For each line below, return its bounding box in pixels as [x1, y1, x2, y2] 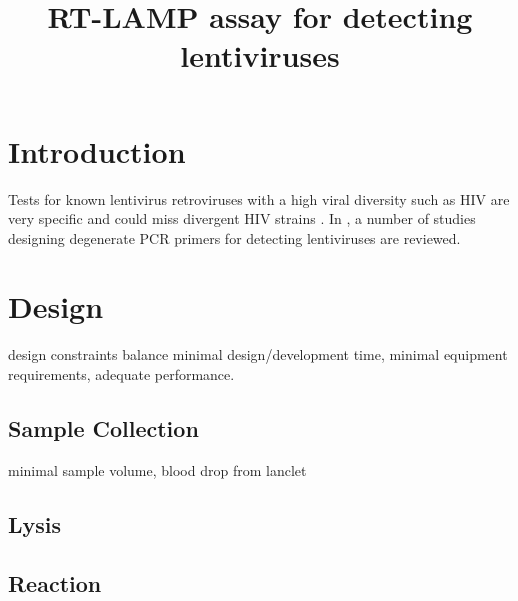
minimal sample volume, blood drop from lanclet [8, 459, 307, 480]
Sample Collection [8, 412, 199, 443]
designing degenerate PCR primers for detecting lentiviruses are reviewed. [8, 227, 461, 248]
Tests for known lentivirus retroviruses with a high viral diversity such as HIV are [8, 188, 510, 209]
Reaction [8, 567, 102, 598]
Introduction [8, 130, 186, 171]
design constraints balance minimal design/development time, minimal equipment [8, 344, 508, 365]
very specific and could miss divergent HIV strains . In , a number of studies [8, 208, 476, 229]
